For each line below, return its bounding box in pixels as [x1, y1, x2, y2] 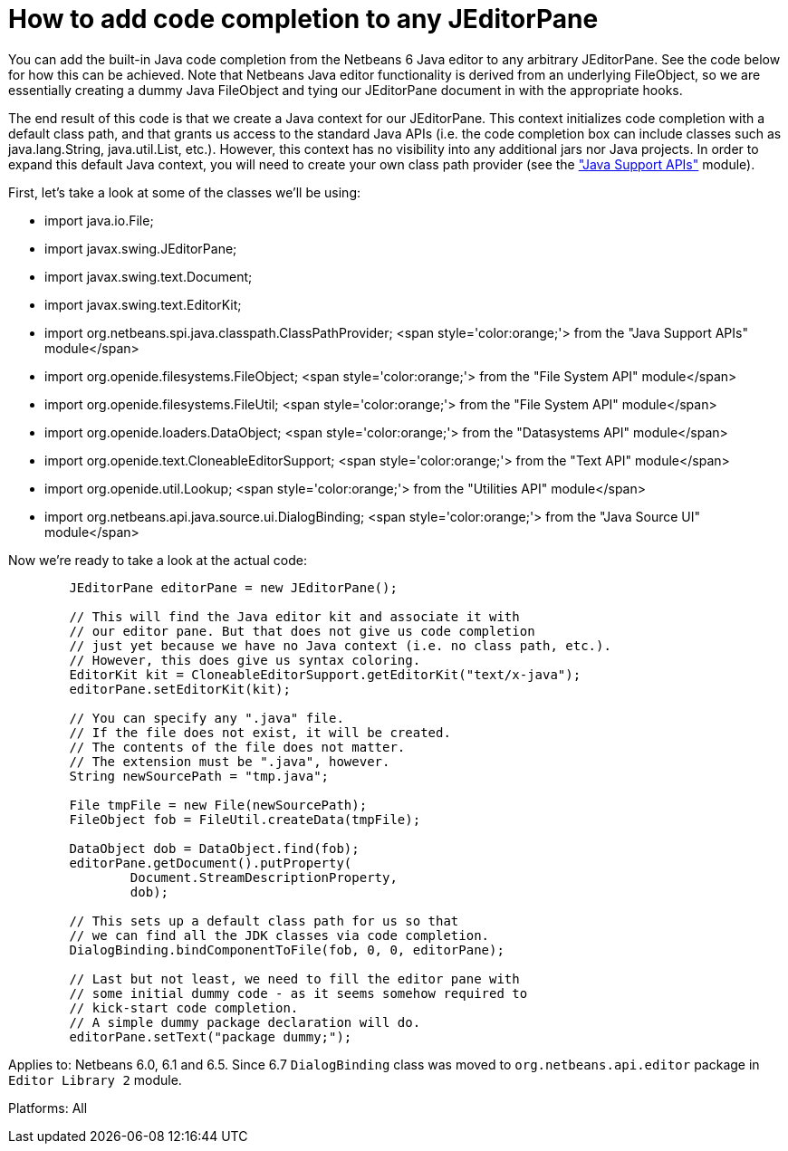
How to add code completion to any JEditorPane [8, 4, 599, 34]
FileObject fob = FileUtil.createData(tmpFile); [69, 811, 421, 827]
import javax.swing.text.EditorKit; [44, 296, 242, 312]
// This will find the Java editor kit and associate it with [69, 609, 520, 624]
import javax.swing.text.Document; [44, 268, 253, 284]
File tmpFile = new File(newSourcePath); [69, 797, 368, 812]
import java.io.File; [44, 212, 154, 228]
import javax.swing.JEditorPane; [44, 240, 237, 256]
